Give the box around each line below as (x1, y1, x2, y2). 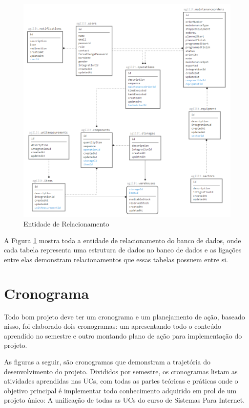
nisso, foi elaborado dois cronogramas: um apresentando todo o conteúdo (4, 321, 222, 331)
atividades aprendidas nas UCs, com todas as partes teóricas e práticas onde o (4, 376, 238, 386)
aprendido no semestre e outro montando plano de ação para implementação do (4, 330, 242, 340)
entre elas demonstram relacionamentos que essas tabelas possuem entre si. (4, 254, 228, 264)
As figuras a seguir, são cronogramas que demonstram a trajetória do (4, 357, 211, 367)
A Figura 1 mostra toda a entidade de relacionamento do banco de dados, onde (4, 235, 241, 245)
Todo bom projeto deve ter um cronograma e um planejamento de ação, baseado (4, 311, 245, 321)
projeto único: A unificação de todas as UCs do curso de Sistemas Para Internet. (4, 395, 245, 405)
